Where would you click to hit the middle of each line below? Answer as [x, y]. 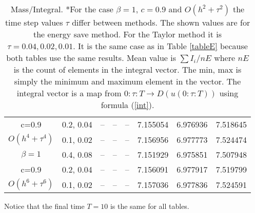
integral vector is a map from [69, 93]
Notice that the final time [44, 206]
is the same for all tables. [150, 206]
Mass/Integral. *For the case [62, 9]
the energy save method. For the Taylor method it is [128, 34]
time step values [34, 22]
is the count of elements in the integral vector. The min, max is [128, 69]
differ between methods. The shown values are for [161, 22]
